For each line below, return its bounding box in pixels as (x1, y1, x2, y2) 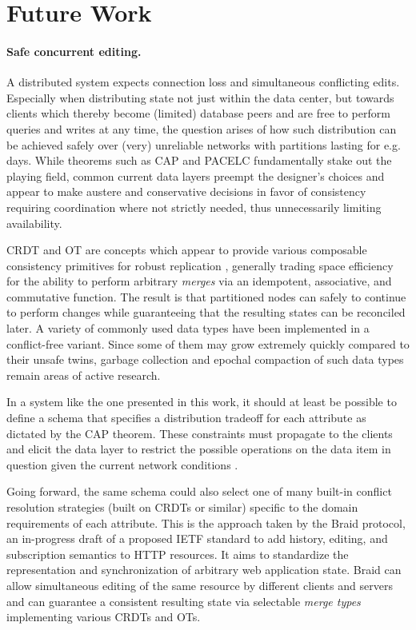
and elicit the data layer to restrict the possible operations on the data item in (6, 441, 391, 457)
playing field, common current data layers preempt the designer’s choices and (6, 167, 385, 184)
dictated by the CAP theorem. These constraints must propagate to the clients (6, 425, 393, 441)
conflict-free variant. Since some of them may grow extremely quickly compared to (6, 335, 410, 352)
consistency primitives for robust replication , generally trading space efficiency (6, 257, 394, 273)
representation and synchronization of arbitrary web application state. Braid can (6, 561, 402, 578)
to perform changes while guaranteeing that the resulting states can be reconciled (6, 304, 406, 321)
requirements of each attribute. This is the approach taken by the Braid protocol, (6, 514, 406, 531)
